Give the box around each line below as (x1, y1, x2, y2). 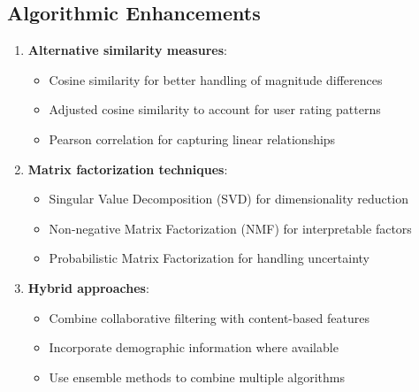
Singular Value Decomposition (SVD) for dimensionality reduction (49, 189, 408, 208)
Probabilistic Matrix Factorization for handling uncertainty (49, 249, 370, 267)
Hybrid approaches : (27, 278, 149, 296)
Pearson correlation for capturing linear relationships (49, 129, 336, 148)
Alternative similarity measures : (27, 41, 227, 59)
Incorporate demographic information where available (49, 338, 339, 357)
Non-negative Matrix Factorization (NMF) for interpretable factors (49, 219, 412, 237)
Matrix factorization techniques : (27, 159, 228, 178)
